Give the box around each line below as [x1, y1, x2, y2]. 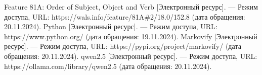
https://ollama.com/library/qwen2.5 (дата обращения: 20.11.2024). [4, 60, 212, 71]
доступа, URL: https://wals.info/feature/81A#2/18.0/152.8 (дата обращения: [4, 11, 245, 22]
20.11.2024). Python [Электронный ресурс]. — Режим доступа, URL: [4, 21, 217, 32]
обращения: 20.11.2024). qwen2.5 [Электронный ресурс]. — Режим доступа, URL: [4, 50, 257, 61]
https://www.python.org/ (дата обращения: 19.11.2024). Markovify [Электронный [4, 31, 257, 41]
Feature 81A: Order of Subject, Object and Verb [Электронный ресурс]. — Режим [4, 2, 258, 12]
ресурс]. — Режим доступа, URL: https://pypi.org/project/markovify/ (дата [4, 41, 241, 51]
